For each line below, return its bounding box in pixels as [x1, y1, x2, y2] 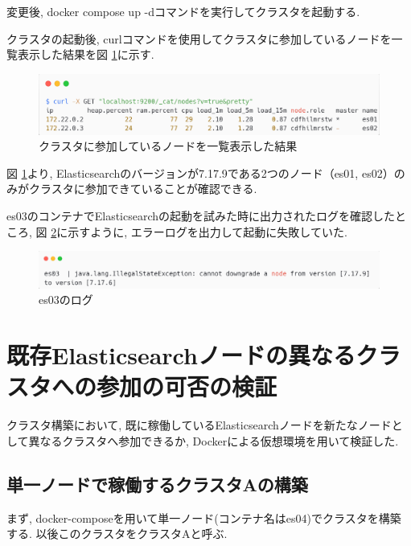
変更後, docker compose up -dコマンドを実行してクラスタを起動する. [6, 3, 360, 19]
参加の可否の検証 [97, 370, 277, 403]
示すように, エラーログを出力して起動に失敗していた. [68, 223, 347, 240]
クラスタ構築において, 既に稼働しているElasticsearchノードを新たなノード [6, 417, 392, 433]
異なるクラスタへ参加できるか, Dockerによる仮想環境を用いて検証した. [28, 432, 399, 449]
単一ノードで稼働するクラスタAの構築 [6, 471, 308, 496]
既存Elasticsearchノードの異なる [6, 339, 356, 372]
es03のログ [39, 291, 93, 308]
